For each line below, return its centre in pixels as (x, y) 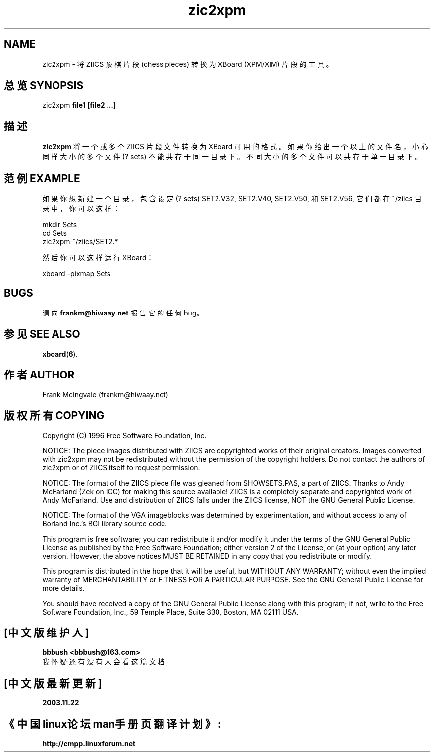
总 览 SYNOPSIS (44, 86)
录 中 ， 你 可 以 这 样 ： (81, 209)
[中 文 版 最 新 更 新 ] (53, 683)
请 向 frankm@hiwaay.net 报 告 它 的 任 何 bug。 (123, 313)
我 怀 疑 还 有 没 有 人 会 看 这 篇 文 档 (104, 662)
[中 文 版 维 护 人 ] (47, 632)
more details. (63, 588)
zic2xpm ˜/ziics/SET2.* (80, 242)
